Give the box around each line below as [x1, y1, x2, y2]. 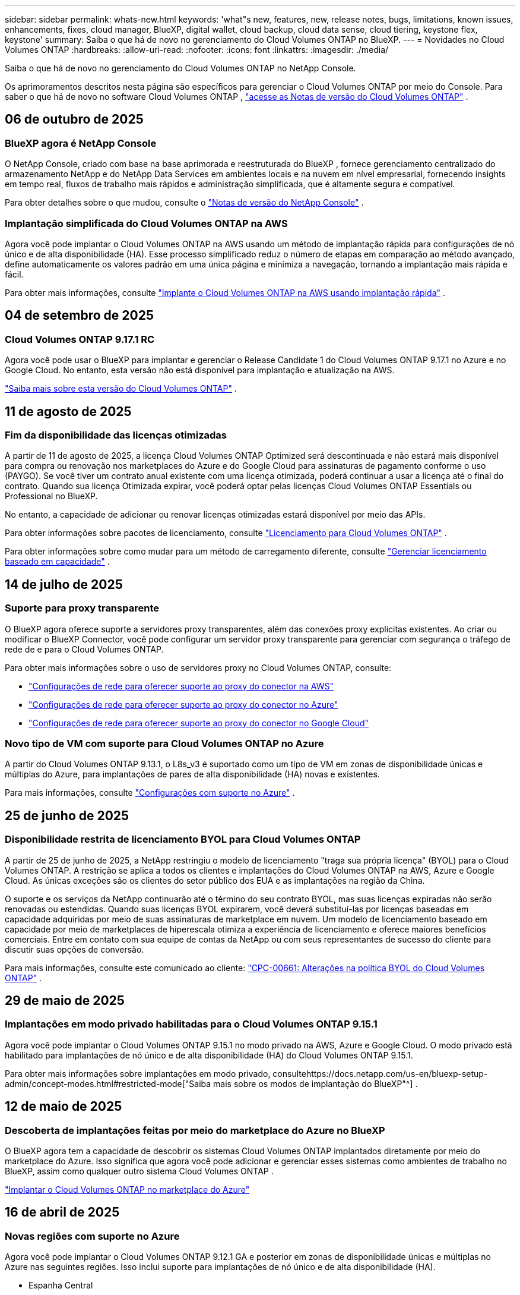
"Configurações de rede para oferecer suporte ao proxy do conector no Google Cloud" [28, 717, 369, 728]
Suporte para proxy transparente [5, 602, 159, 615]
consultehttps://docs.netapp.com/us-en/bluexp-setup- [272, 1068, 488, 1079]
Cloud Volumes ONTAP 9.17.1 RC [5, 333, 155, 345]
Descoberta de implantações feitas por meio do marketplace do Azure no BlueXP [5, 1124, 385, 1136]
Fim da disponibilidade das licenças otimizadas [5, 429, 227, 442]
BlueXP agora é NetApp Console [5, 137, 157, 149]
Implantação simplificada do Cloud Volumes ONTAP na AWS [5, 217, 288, 229]
